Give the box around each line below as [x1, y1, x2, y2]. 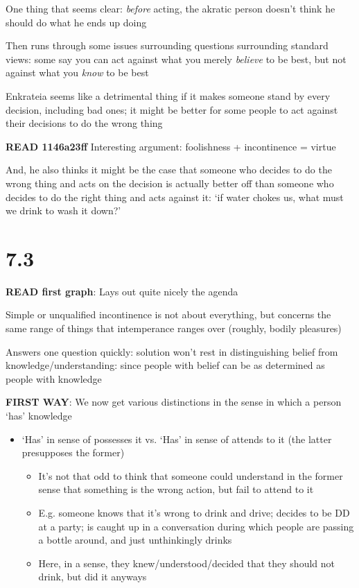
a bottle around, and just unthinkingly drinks [38, 533, 232, 547]
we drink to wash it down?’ [6, 203, 121, 218]
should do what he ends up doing [6, 15, 147, 29]
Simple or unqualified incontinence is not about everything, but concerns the [6, 307, 331, 322]
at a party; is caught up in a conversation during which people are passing [38, 519, 354, 533]
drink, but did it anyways [38, 569, 147, 584]
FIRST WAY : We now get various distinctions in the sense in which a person [6, 395, 342, 409]
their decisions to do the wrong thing [6, 116, 163, 130]
